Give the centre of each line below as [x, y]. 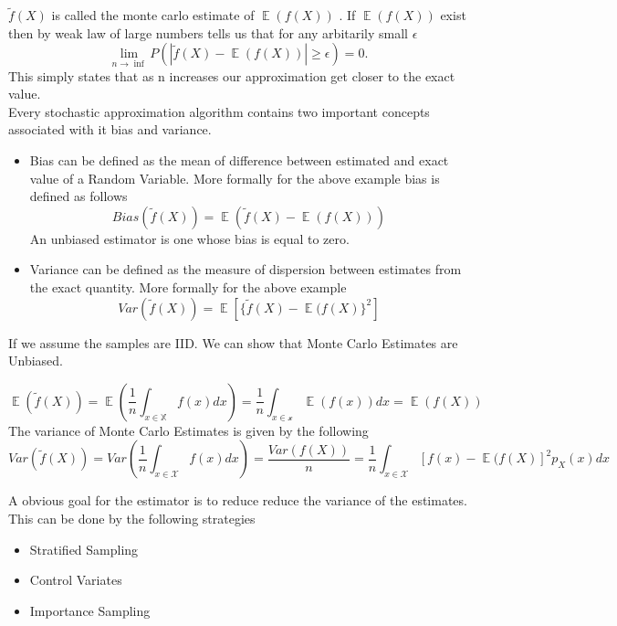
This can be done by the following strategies [132, 518]
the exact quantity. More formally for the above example [188, 286]
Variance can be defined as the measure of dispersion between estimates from [246, 269]
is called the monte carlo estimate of [153, 15]
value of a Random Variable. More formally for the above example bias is [235, 178]
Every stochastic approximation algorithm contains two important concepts [219, 111]
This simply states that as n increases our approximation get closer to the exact [232, 75]
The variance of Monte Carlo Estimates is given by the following [188, 430]
